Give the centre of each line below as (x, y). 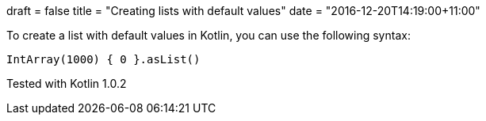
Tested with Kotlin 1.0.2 (67, 83)
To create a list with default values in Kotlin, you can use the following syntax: (209, 35)
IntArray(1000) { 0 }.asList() (103, 59)
